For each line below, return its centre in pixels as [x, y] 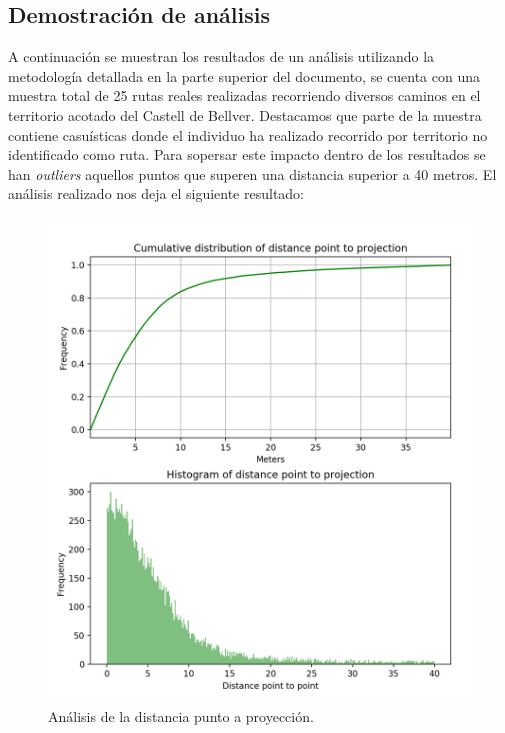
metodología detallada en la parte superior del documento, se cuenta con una [244, 75]
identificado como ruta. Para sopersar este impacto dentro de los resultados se [247, 154]
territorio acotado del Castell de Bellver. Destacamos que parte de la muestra [245, 114]
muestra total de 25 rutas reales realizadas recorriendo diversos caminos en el [244, 95]
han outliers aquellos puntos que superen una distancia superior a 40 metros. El [252, 173]
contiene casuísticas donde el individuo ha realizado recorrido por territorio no [248, 134]
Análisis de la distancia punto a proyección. [181, 716]
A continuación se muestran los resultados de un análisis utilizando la [221, 56]
